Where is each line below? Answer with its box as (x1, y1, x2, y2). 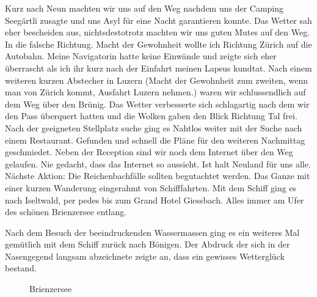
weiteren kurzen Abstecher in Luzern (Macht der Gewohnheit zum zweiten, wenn (5, 73, 308, 86)
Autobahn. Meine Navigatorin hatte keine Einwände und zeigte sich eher (5, 50, 277, 62)
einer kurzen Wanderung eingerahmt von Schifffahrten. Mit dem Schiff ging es (5, 181, 297, 194)
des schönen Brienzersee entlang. (5, 205, 127, 218)
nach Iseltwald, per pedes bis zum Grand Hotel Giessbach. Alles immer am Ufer (5, 193, 304, 206)
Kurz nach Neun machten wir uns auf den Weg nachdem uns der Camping (5, 2, 284, 14)
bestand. (5, 262, 37, 274)
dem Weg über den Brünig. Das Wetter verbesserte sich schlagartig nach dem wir (5, 97, 310, 110)
